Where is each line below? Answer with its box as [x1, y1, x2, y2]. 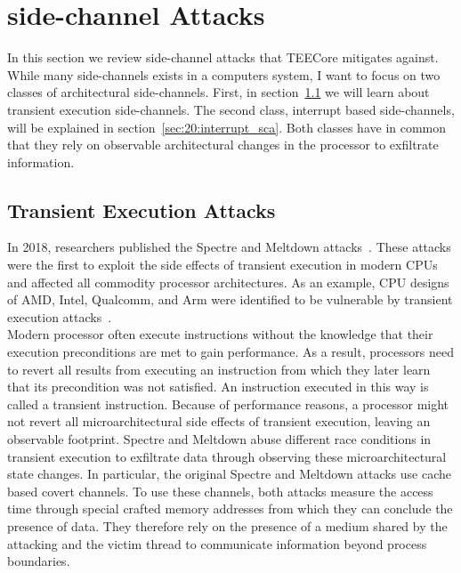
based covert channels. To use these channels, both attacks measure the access [7, 481, 433, 500]
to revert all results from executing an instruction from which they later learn [7, 359, 431, 378]
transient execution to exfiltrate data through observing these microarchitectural [7, 447, 447, 465]
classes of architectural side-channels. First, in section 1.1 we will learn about [7, 83, 430, 101]
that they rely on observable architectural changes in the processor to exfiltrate [7, 135, 439, 154]
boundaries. [7, 552, 70, 570]
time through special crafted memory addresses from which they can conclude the [7, 499, 453, 518]
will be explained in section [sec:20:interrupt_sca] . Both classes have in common [7, 117, 447, 136]
